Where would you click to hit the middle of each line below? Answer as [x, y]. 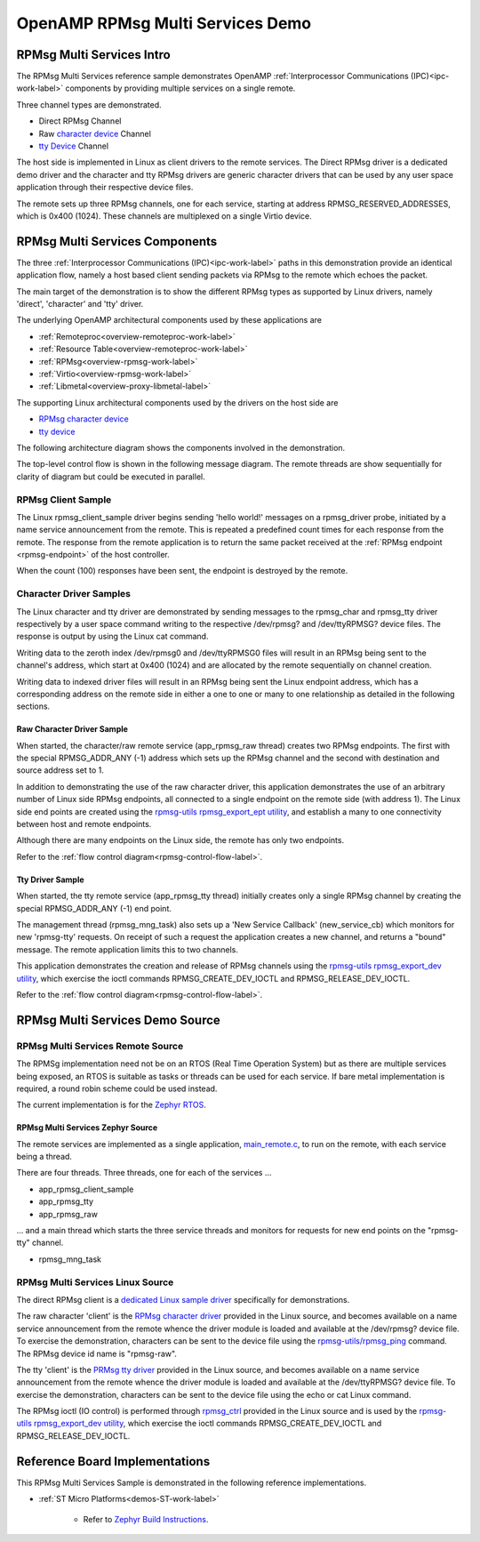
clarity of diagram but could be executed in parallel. [111, 477]
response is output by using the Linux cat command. [112, 637]
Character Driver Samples [74, 594]
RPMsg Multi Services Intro [93, 55]
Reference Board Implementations [113, 1462]
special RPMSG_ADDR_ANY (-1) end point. [94, 908]
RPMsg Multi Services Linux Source [95, 1282]
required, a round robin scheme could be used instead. [117, 1088]
